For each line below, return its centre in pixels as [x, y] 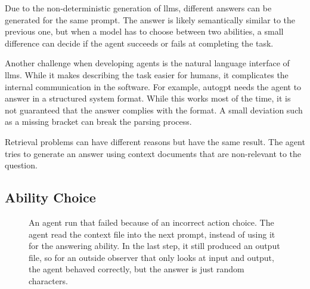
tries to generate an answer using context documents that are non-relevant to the [153, 153]
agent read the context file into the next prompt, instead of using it [152, 234]
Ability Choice [50, 197]
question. [21, 165]
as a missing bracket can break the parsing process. [98, 122]
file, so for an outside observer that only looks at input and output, [151, 257]
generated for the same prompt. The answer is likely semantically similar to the [150, 19]
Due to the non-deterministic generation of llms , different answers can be [138, 8]
